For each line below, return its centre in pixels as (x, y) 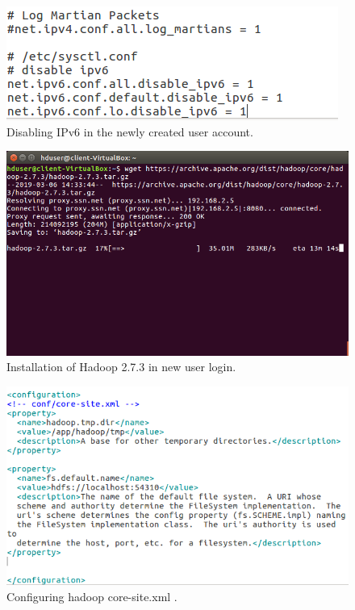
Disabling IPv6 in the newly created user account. (130, 131)
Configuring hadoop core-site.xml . (92, 596)
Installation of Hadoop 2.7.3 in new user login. (121, 367)
